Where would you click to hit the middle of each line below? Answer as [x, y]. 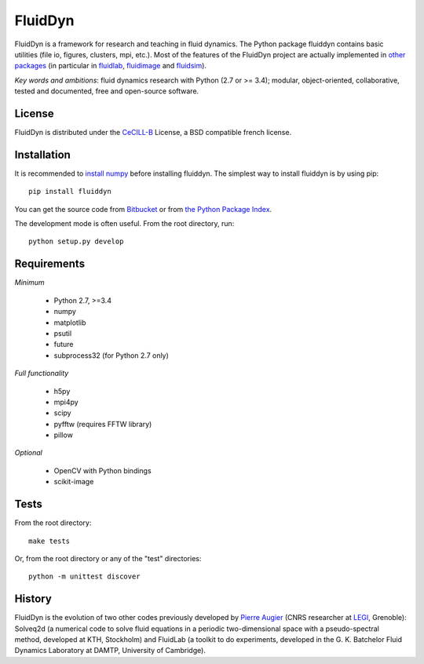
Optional [28, 453]
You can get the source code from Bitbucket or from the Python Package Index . [143, 209]
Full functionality [42, 374]
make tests [49, 541]
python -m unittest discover [84, 576]
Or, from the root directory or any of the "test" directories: [108, 558]
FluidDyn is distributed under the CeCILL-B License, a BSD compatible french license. [153, 133]
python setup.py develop [76, 242]
